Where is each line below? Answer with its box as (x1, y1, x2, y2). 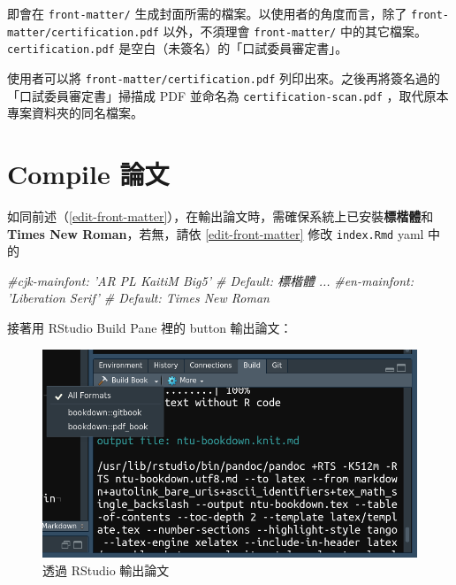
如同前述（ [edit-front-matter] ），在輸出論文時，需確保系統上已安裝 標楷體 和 (7, 207, 434, 225)
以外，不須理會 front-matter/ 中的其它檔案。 (163, 21, 427, 40)
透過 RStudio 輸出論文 (42, 560, 170, 579)
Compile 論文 (7, 156, 170, 192)
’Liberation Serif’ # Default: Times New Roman (7, 289, 270, 307)
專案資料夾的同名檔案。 (7, 104, 143, 122)
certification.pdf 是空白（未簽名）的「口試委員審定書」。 (7, 39, 348, 58)
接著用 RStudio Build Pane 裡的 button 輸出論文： (7, 319, 293, 337)
